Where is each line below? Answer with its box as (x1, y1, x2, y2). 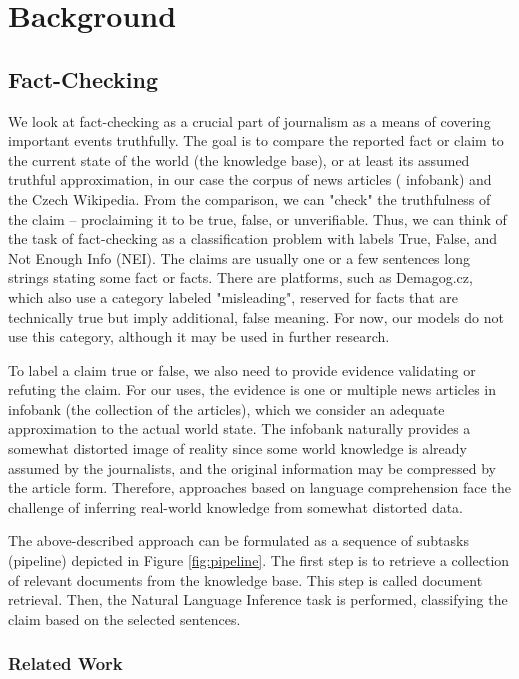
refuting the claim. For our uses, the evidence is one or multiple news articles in (8, 379, 497, 400)
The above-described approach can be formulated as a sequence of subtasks (8, 530, 469, 551)
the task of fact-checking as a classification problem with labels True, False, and (8, 228, 498, 249)
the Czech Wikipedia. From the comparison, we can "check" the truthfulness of (8, 188, 491, 209)
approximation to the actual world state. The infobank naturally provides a (8, 418, 471, 439)
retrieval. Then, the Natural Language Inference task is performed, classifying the (8, 589, 508, 610)
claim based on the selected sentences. (8, 608, 241, 629)
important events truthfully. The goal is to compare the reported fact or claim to (8, 130, 504, 151)
